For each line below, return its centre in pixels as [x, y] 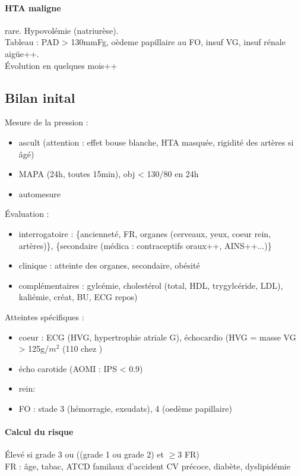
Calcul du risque [39, 432]
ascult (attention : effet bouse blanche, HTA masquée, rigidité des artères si [156, 142]
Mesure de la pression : [47, 122]
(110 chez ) [83, 349]
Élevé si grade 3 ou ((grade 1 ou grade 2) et [84, 454]
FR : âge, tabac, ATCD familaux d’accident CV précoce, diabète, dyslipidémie [148, 466]
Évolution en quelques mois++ [61, 65]
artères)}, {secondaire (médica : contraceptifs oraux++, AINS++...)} [145, 245]
